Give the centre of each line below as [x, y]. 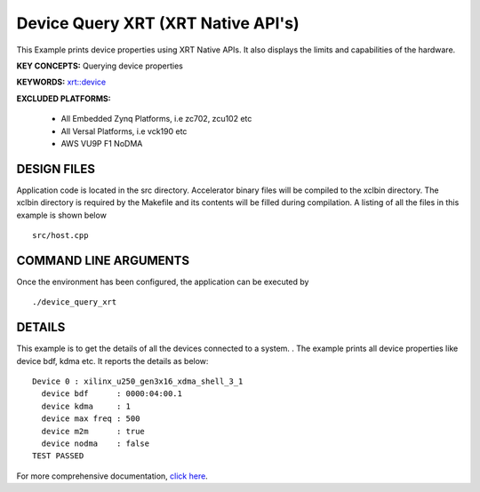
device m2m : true [93, 431]
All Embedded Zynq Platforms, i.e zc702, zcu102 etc [156, 119]
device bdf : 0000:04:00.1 [112, 394]
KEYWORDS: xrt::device [61, 82]
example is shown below [61, 215]
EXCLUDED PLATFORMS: [64, 99]
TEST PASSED [58, 456]
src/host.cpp [60, 235]
